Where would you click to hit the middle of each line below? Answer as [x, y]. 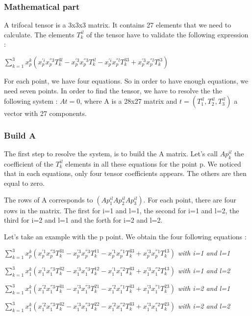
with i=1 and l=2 [204, 271]
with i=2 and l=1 [204, 288]
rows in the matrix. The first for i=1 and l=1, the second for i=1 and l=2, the [122, 210]
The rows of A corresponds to [49, 199]
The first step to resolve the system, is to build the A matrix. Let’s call [111, 153]
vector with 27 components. [45, 113]
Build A [20, 135]
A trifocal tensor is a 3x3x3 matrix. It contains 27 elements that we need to [118, 25]
